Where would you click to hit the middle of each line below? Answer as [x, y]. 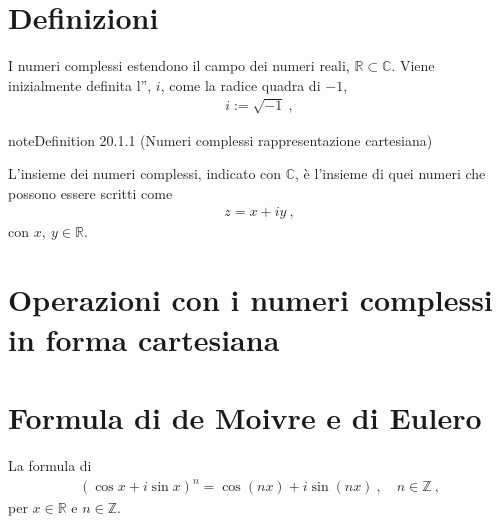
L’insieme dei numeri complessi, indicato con [145, 173]
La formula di [50, 464]
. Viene [413, 65]
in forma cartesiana [144, 338]
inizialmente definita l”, [80, 84]
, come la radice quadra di [240, 84]
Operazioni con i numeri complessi [250, 299]
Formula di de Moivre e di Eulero [245, 417]
